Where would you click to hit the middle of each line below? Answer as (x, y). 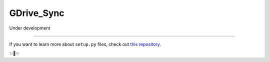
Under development (30, 28)
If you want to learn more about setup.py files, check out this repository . (85, 44)
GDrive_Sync (37, 13)
